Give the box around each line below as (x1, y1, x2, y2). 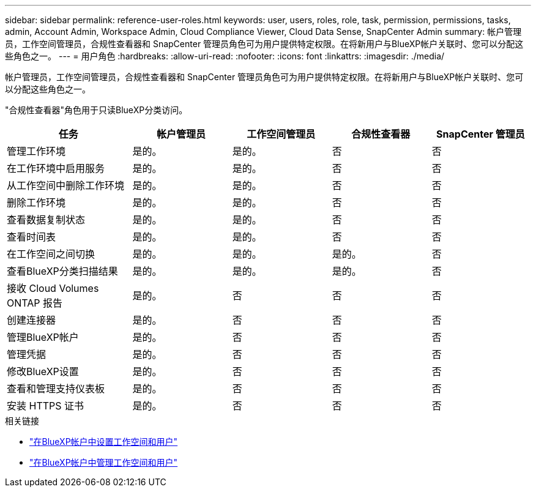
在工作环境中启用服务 (7, 162, 105, 174)
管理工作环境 (7, 145, 66, 157)
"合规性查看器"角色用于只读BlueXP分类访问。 (5, 105, 188, 115)
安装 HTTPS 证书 (7, 400, 84, 412)
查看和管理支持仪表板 (7, 382, 105, 395)
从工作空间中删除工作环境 (7, 179, 125, 192)
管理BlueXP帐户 (7, 331, 79, 343)
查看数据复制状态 (7, 214, 86, 226)
